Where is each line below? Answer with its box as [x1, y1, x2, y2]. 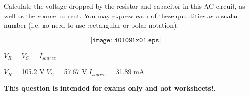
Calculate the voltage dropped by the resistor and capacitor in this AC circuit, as [4, 1, 245, 11]
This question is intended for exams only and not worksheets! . [4, 82, 216, 93]
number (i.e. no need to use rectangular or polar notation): [4, 20, 178, 30]
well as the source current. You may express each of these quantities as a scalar [4, 10, 238, 20]
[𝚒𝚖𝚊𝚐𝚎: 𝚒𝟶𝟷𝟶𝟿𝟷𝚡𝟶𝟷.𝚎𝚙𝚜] [90, 36, 161, 44]
